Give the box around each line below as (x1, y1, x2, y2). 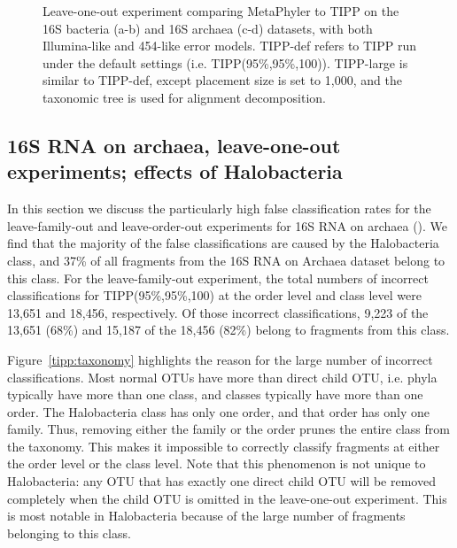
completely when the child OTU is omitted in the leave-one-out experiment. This (7, 489, 447, 507)
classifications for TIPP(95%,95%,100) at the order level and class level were (7, 286, 422, 305)
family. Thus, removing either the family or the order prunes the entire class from (7, 420, 450, 438)
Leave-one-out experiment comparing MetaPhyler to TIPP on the (43, 2, 399, 19)
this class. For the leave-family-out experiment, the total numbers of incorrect (7, 268, 429, 287)
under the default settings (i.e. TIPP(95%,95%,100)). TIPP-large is (43, 53, 408, 72)
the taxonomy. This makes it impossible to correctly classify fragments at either (7, 436, 440, 455)
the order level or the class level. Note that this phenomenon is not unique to (7, 454, 426, 473)
